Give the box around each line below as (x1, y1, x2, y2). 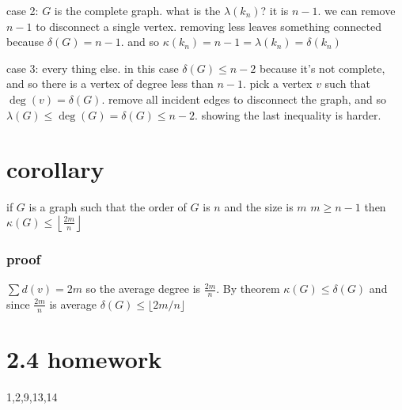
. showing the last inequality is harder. (195, 106, 381, 123)
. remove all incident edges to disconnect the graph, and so (101, 90, 386, 107)
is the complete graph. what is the (54, 2, 221, 18)
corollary (6, 153, 104, 185)
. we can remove (317, 2, 396, 18)
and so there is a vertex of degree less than (6, 75, 214, 92)
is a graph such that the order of (28, 199, 187, 215)
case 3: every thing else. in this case (6, 59, 179, 76)
